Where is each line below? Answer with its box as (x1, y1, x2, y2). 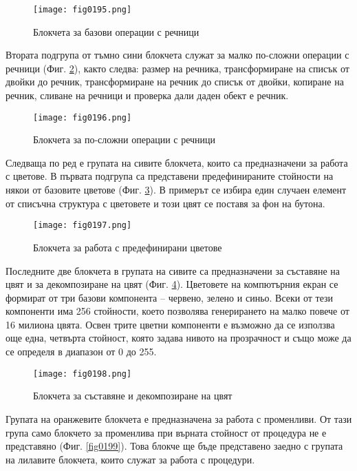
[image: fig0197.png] (33, 220, 132, 231)
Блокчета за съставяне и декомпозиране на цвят (33, 388, 232, 403)
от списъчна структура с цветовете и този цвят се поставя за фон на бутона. (6, 196, 325, 210)
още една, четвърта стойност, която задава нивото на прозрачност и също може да (6, 331, 351, 345)
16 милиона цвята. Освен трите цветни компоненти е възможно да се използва (6, 317, 335, 331)
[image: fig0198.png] (33, 368, 132, 379)
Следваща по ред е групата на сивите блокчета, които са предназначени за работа (6, 155, 348, 169)
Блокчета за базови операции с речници (33, 24, 199, 39)
